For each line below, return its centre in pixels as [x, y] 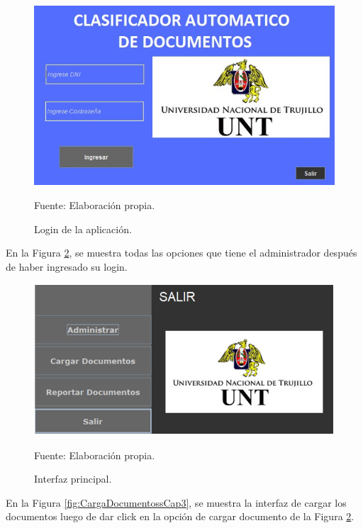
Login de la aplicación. [83, 229]
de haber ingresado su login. [67, 266]
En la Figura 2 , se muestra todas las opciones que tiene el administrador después [181, 253]
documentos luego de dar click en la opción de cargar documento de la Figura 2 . [180, 516]
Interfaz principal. [73, 479]
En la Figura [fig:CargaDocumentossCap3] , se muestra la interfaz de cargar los [176, 502]
